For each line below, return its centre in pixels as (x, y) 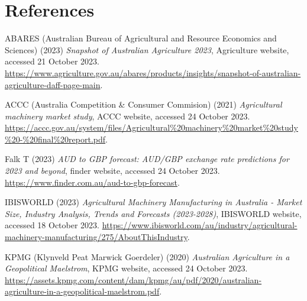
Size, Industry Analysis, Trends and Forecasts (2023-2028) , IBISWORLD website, (153, 213)
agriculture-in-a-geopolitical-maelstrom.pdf (82, 291)
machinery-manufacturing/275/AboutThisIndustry (96, 237)
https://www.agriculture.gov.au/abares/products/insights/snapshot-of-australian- (153, 72)
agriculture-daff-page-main (53, 84)
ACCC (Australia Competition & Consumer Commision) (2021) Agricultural (143, 104)
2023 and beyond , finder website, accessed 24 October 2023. (112, 171)
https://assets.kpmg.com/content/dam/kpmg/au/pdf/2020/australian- (133, 279)
